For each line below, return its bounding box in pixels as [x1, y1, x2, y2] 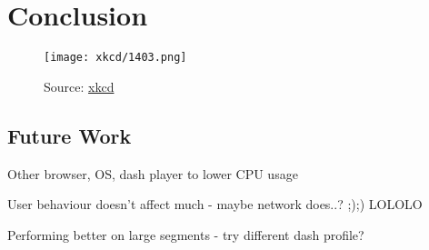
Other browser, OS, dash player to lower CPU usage [7, 164, 298, 183]
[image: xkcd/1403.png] [44, 51, 187, 65]
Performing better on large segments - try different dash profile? [7, 225, 364, 244]
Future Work [7, 121, 132, 149]
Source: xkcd [44, 76, 115, 95]
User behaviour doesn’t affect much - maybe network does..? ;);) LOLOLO [7, 195, 423, 214]
